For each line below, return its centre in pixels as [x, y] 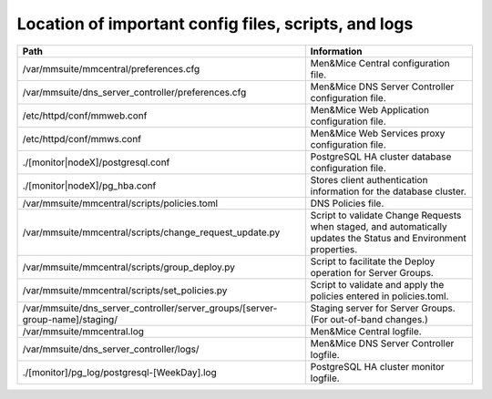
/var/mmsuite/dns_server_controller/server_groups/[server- [150, 308]
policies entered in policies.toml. [379, 296]
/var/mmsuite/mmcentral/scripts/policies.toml [120, 203]
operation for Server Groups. [372, 272]
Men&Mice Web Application [370, 109]
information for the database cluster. [388, 191]
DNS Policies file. [347, 203]
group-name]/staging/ [70, 319]
